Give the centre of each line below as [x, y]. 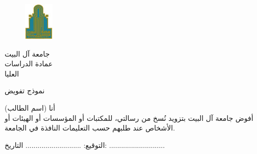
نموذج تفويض [25, 91]
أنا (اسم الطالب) [30, 108]
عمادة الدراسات [29, 63]
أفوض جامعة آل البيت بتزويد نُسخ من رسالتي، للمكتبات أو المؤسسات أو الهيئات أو [129, 118]
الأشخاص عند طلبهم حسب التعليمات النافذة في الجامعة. [90, 128]
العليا [12, 73]
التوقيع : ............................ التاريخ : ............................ [85, 145]
